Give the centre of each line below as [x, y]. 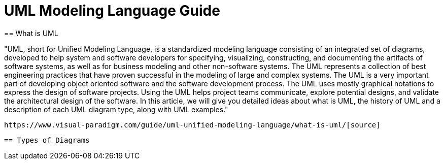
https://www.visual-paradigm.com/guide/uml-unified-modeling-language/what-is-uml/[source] [192, 125]
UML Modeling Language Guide [112, 11]
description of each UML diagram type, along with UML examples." [116, 109]
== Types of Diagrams [47, 140]
